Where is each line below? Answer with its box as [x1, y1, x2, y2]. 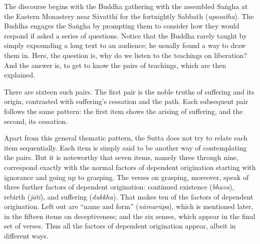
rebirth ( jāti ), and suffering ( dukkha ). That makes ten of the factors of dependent [4, 191, 253, 201]
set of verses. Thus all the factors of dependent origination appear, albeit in [4, 220, 236, 231]
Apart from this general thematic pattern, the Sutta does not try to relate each [4, 132, 248, 143]
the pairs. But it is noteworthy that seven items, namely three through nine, [4, 152, 238, 162]
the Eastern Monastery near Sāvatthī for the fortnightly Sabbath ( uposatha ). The [4, 10, 254, 21]
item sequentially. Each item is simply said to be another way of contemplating [4, 142, 247, 152]
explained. [4, 69, 35, 80]
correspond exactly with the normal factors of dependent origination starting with [4, 161, 256, 172]
